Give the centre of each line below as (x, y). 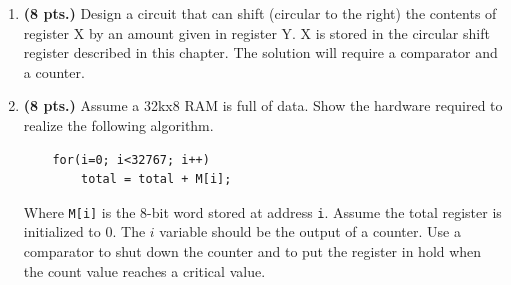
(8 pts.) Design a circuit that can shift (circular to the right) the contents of (260, 13)
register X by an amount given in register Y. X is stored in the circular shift (256, 32)
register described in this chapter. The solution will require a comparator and (260, 52)
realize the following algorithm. (118, 124)
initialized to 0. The (84, 231)
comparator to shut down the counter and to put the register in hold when (252, 251)
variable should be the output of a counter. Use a (310, 231)
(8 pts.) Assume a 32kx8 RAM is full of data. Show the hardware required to (263, 105)
